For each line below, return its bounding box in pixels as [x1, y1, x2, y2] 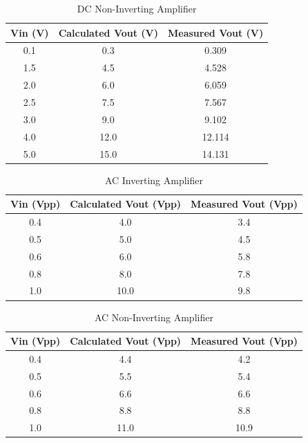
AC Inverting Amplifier [104, 172, 203, 187]
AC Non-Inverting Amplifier [94, 309, 213, 324]
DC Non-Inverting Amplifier [77, 1, 197, 15]
